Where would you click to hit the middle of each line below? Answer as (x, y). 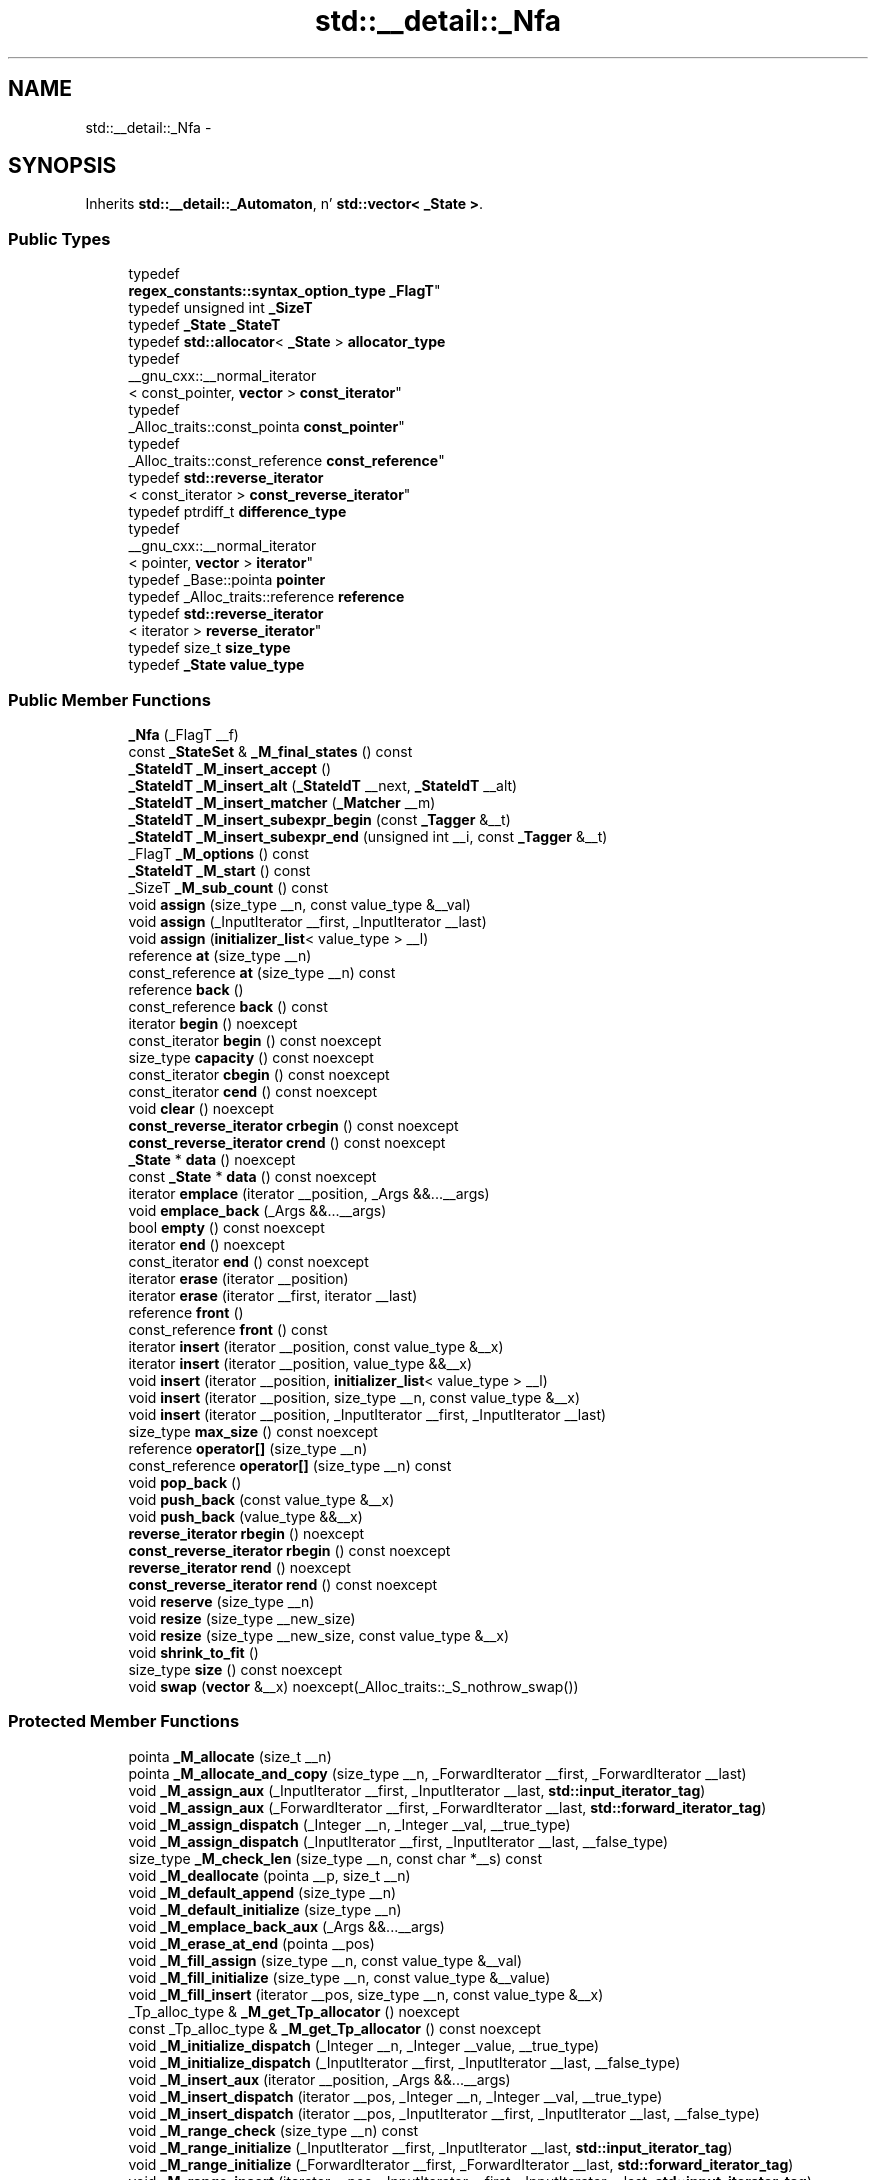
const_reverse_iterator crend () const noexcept (287, 1142)
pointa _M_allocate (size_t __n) (230, 1756)
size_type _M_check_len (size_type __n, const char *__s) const (335, 1858)
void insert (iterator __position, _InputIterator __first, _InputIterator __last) (367, 1414)
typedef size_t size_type (209, 648)
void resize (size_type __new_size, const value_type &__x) (319, 1635)
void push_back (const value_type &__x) (261, 1499)
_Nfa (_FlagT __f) (183, 734)
